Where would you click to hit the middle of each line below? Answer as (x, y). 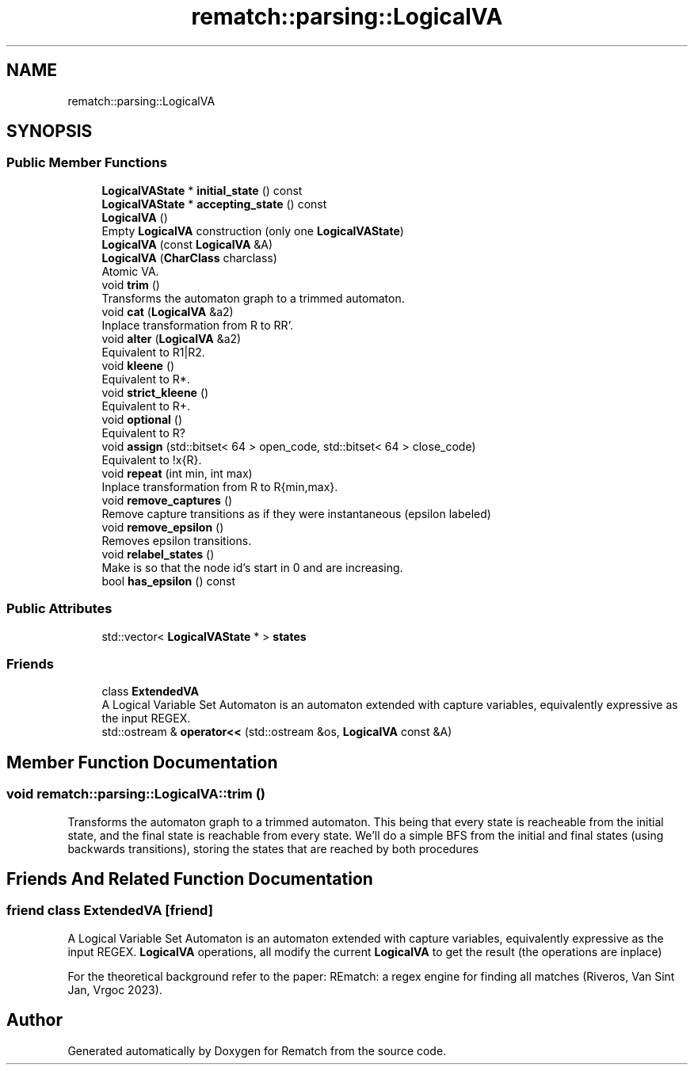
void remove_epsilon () (163, 527)
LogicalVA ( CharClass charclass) (189, 257)
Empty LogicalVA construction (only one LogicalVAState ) (253, 231)
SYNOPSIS (50, 131)
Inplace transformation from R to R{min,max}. (220, 486)
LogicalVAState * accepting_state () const (214, 204)
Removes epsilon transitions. (177, 540)
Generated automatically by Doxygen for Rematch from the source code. (257, 1050)
